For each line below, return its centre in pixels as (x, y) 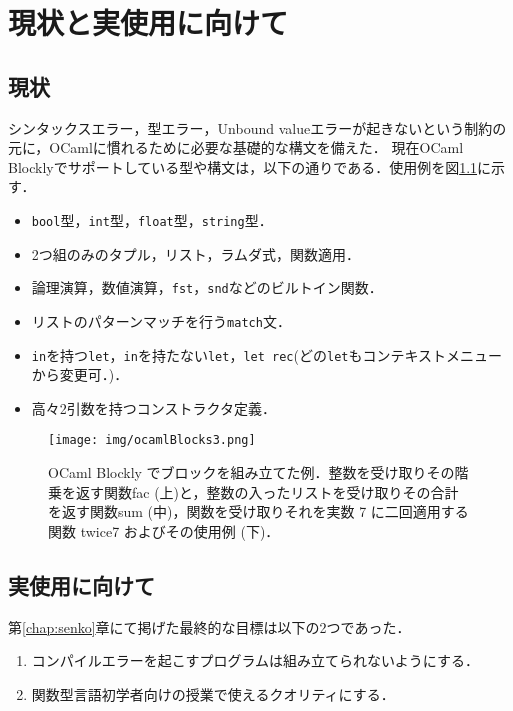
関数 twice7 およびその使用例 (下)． (164, 530)
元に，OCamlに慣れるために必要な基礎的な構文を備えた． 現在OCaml (236, 147)
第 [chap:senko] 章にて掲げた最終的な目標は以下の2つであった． (209, 626)
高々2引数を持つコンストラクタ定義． (153, 407)
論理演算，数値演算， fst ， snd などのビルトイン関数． (207, 287)
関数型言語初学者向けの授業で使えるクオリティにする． (213, 693)
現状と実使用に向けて (148, 22)
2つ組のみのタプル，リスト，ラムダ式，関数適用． (195, 253)
